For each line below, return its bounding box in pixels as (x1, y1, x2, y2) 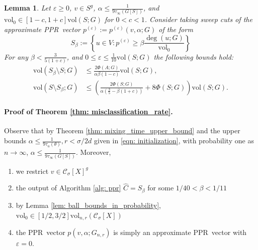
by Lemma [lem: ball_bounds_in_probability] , (16, 199, 161, 210)
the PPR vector (16, 226, 65, 237)
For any (4, 51, 28, 62)
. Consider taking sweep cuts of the (144, 14, 252, 25)
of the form (158, 24, 193, 34)
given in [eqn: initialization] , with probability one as (94, 135, 254, 146)
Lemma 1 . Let (4, 3, 51, 13)
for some (147, 182, 174, 193)
